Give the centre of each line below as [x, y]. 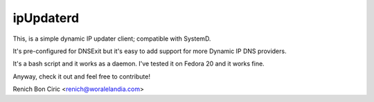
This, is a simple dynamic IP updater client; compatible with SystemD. [112, 39]
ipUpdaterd [46, 18]
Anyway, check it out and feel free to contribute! [81, 76]
